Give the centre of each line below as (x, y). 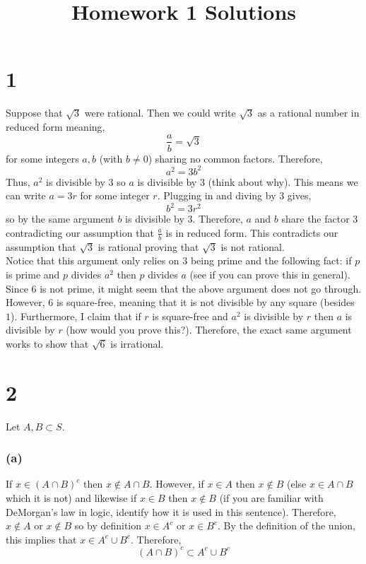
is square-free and (190, 316)
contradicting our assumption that (80, 232)
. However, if (177, 484)
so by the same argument (60, 219)
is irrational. (137, 343)
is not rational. (253, 246)
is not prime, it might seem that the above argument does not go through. (201, 288)
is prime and (33, 274)
